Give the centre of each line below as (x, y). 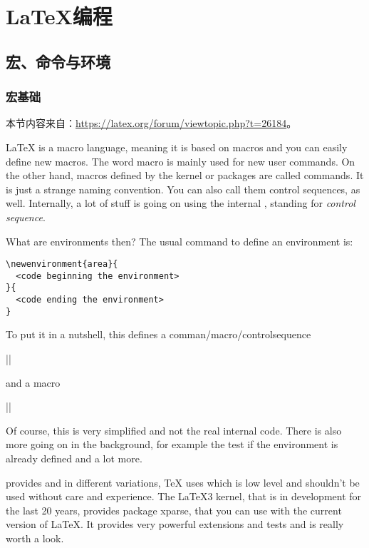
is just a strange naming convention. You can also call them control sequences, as (183, 189)
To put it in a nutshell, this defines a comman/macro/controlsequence (158, 334)
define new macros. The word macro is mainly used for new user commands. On (181, 161)
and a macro (33, 382)
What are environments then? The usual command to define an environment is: (180, 241)
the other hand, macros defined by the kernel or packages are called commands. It (185, 175)
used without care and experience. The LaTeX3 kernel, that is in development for (184, 496)
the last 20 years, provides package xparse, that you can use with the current (174, 510)
